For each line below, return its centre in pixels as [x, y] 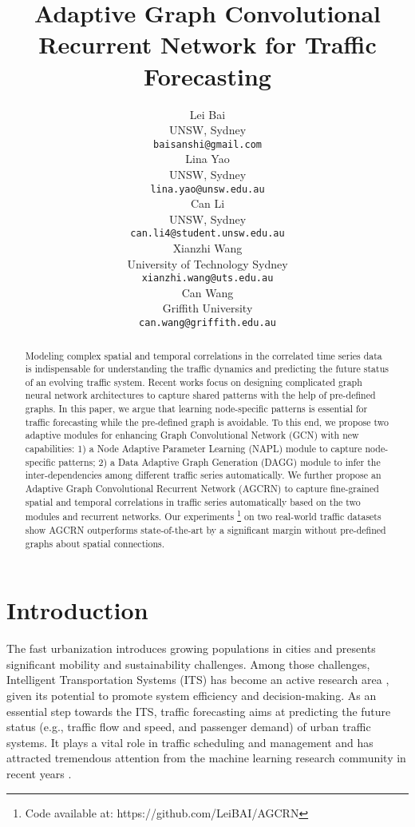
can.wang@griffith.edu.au [207, 323]
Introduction [77, 610]
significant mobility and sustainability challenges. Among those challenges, [188, 664]
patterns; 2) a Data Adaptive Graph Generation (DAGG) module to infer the [219, 461]
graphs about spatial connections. [95, 543]
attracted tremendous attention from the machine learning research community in [206, 758]
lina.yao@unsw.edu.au [207, 189]
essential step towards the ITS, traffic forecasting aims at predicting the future [199, 711]
